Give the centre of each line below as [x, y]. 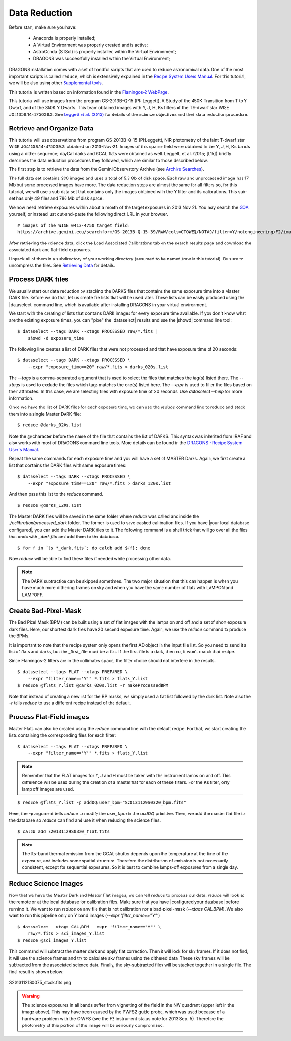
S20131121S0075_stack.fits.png [40, 983]
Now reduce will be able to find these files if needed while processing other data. [90, 559]
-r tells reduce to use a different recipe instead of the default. [70, 703]
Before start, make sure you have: [43, 27]
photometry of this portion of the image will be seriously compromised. [93, 1025]
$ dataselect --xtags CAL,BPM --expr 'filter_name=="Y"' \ [89, 927]
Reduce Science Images [46, 884]
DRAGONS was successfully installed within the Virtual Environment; [102, 59]
